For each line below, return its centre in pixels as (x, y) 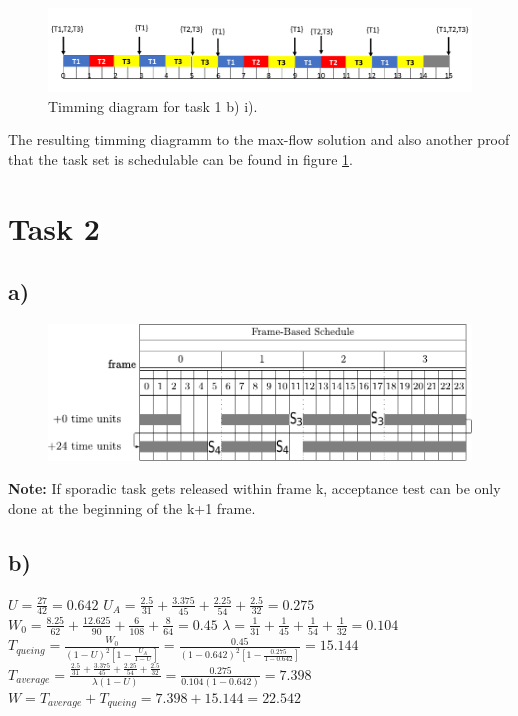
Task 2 (54, 227)
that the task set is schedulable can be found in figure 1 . (180, 158)
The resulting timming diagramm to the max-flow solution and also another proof (259, 139)
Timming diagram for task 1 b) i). (153, 105)
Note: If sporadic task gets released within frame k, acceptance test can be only (254, 488)
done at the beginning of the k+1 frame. (132, 507)
